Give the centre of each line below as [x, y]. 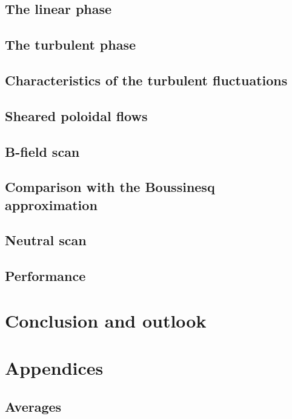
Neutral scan [46, 240]
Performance [45, 276]
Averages [33, 406]
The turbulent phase [71, 45]
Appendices [54, 368]
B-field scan [42, 151]
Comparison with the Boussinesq [110, 187]
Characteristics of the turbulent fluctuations [146, 80]
